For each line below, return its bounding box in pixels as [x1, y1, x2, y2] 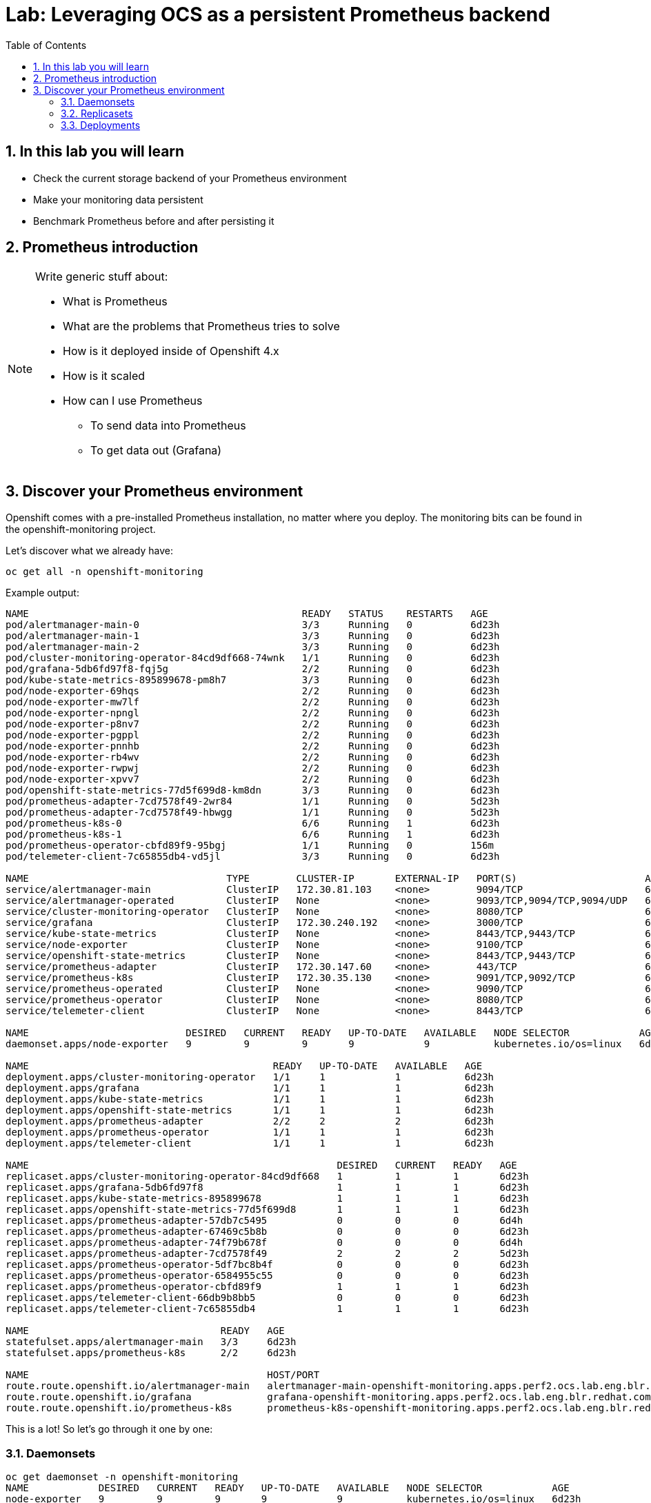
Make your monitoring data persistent [33, 193, 203, 205]
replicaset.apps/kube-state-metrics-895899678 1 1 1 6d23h [6, 1193, 529, 1204]
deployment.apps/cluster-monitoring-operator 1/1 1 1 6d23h [6, 1071, 494, 1083]
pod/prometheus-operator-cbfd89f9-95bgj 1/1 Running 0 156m [6, 840, 494, 851]
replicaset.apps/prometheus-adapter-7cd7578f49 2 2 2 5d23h [6, 1248, 529, 1260]
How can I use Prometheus [63, 394, 203, 408]
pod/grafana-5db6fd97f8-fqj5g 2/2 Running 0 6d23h [6, 663, 500, 675]
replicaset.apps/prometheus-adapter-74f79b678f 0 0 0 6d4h [6, 1237, 523, 1249]
